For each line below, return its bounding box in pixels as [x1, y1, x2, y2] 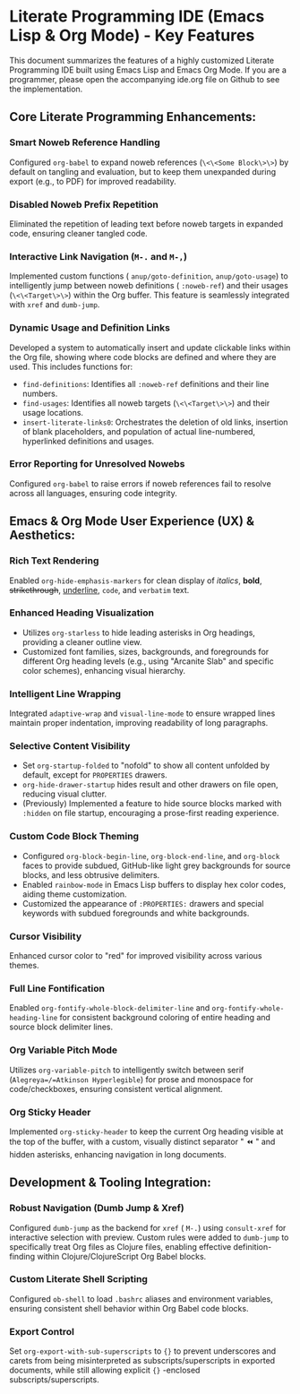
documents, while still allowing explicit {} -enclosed [9, 1364, 201, 1376]
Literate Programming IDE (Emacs [9, 6, 265, 27]
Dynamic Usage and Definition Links [9, 322, 170, 334]
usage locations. [21, 407, 83, 417]
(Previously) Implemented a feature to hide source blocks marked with [21, 798, 282, 809]
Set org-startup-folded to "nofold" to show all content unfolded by [21, 760, 270, 771]
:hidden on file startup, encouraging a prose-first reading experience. [21, 808, 279, 819]
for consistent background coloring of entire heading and [59, 1012, 271, 1023]
